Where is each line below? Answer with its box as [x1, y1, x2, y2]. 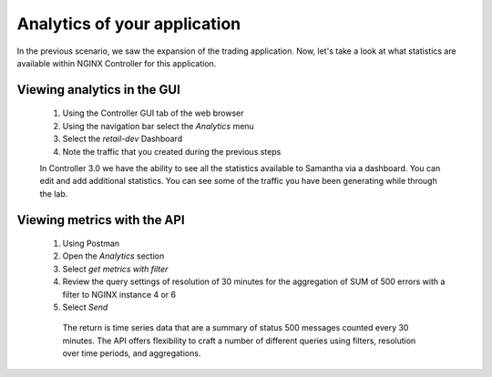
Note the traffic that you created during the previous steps [62, 146, 282, 157]
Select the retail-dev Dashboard [62, 133, 182, 145]
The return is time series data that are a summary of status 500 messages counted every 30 [62, 322, 409, 333]
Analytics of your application [16, 14, 241, 34]
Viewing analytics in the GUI [16, 82, 181, 97]
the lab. [39, 188, 68, 199]
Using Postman [62, 238, 120, 250]
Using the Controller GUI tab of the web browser [62, 107, 244, 118]
